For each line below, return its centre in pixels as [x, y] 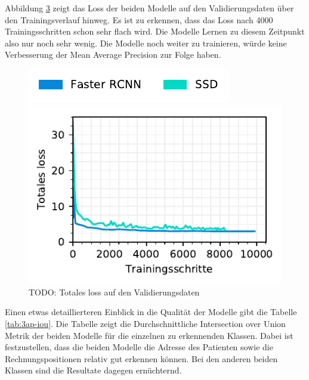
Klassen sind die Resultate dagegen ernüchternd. [93, 370]
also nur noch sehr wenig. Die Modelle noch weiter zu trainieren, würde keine [146, 43]
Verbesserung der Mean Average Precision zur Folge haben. [113, 54]
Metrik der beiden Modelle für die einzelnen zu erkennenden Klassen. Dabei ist [149, 335]
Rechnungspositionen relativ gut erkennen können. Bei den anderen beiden [141, 358]
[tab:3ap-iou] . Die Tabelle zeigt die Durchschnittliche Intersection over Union [145, 323]
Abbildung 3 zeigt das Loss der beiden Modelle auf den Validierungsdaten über [149, 8]
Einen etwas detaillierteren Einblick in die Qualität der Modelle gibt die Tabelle [151, 312]
